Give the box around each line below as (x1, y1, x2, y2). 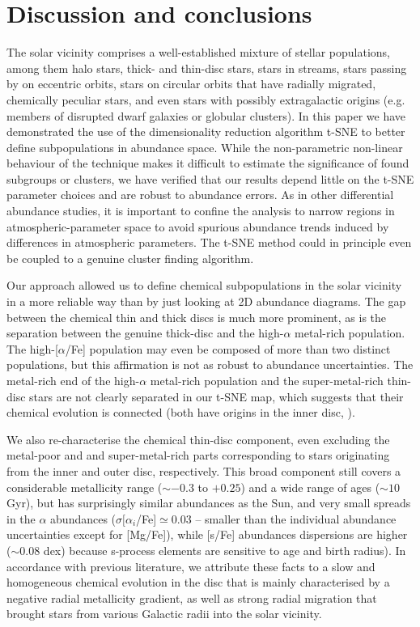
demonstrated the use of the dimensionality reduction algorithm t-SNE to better (6, 123, 405, 140)
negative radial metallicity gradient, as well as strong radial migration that (6, 589, 377, 606)
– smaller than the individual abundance (195, 510, 397, 527)
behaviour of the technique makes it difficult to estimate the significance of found (6, 155, 409, 172)
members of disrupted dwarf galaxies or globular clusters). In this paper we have (6, 107, 406, 124)
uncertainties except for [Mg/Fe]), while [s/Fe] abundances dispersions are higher (6, 526, 408, 543)
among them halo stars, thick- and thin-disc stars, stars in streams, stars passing (6, 59, 407, 76)
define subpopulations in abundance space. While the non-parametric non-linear (6, 138, 403, 155)
